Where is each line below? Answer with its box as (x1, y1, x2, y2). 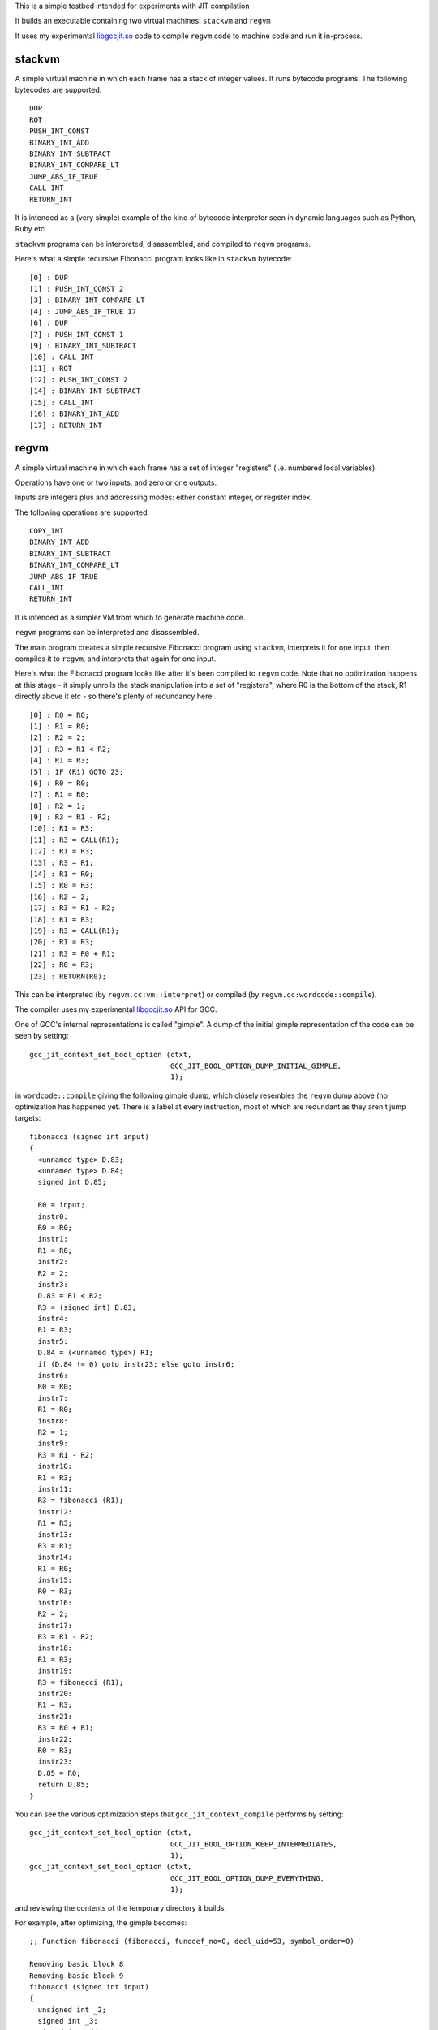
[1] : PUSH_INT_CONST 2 (29, 284, 124, 293)
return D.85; (37, 1780, 90, 1790)
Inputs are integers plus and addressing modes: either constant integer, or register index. (15, 492, 312, 503)
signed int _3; (37, 2016, 98, 2026)
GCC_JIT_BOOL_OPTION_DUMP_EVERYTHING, (170, 1873, 324, 1883)
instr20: (37, 1689, 73, 1698)
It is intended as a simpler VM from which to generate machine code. (15, 612, 246, 622)
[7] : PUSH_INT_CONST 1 (29, 330, 124, 339)
